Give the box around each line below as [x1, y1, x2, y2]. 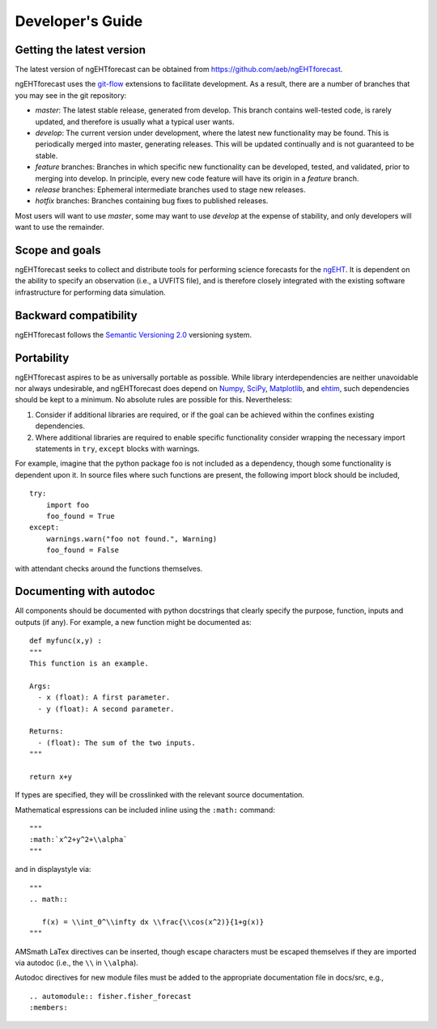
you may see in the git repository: [15, 90, 127, 100]
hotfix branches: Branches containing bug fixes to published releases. [35, 196, 269, 206]
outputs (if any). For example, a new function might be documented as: [15, 617, 252, 627]
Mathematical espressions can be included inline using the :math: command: [15, 805, 275, 814]
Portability [15, 351, 70, 364]
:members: [29, 1003, 68, 1012]
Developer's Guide [15, 12, 143, 30]
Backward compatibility [15, 308, 138, 322]
